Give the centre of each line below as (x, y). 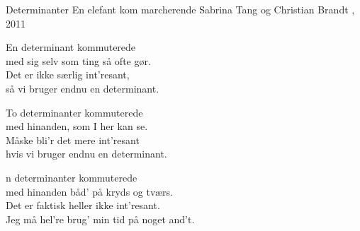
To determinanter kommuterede (74, 112)
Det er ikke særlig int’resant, (68, 75)
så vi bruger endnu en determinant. (83, 88)
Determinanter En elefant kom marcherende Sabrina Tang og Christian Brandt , (180, 9)
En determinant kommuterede (71, 47)
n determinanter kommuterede (72, 177)
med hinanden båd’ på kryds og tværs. (89, 191)
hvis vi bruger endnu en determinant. (86, 154)
